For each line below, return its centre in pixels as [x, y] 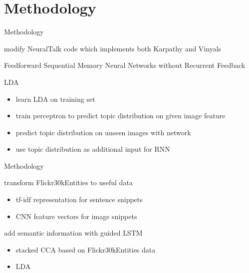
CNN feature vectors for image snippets [76, 216]
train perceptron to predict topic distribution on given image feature [121, 116]
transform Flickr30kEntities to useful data [68, 182]
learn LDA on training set [55, 99]
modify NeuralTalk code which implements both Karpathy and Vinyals [113, 48]
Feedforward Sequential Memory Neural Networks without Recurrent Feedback [125, 65]
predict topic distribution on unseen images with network [103, 132]
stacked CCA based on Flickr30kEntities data [86, 249]
